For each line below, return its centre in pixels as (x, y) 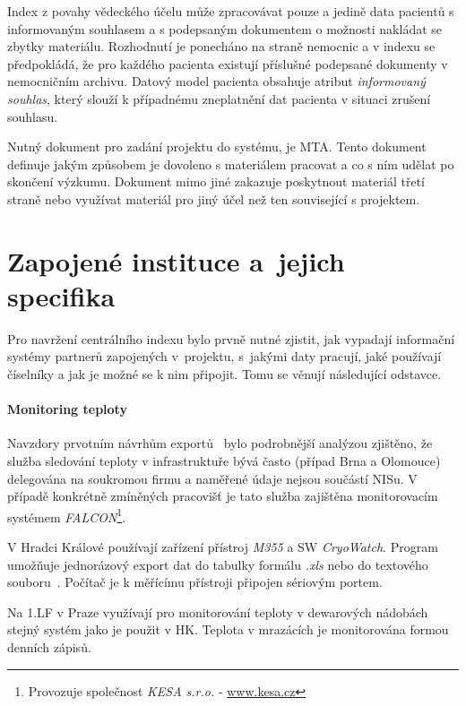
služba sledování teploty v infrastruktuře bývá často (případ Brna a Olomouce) (224, 461)
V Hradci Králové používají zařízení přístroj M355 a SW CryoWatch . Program (223, 547)
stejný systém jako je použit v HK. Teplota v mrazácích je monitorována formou (228, 629)
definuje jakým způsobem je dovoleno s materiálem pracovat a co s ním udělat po (231, 164)
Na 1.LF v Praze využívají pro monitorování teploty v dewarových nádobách (218, 611)
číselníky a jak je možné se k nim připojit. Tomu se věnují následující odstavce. (224, 374)
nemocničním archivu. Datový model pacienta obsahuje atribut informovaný (216, 81)
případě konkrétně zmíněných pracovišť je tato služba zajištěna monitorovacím (223, 496)
